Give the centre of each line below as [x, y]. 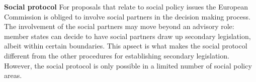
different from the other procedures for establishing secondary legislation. [117, 55]
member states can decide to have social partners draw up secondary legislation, [127, 36]
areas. [13, 75]
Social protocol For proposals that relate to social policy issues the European [126, 6]
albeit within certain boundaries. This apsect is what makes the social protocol [126, 46]
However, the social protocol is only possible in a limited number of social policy [128, 65]
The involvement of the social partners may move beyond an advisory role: [119, 26]
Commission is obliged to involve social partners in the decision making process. [127, 16]
